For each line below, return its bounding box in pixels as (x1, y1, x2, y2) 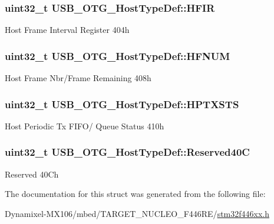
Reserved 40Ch (5, 168, 59, 180)
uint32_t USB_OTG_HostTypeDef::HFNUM (5, 48, 230, 63)
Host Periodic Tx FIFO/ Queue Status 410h (5, 119, 164, 132)
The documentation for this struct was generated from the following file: (5, 188, 266, 200)
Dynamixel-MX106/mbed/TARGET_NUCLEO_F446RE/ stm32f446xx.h (5, 207, 269, 219)
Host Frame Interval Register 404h (5, 24, 130, 36)
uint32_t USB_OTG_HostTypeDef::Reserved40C (5, 145, 250, 159)
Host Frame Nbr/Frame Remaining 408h (5, 72, 151, 84)
